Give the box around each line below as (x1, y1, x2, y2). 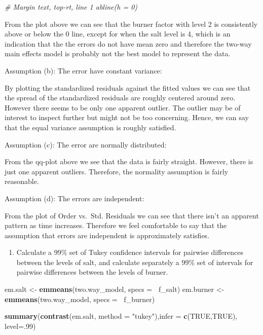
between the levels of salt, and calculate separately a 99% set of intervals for (16, 256, 253, 267)
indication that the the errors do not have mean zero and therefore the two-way (5, 38, 252, 49)
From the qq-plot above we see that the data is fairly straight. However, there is (5, 156, 253, 167)
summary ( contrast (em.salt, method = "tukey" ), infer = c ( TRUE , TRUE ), (5, 311, 238, 321)
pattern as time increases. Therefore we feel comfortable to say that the (5, 220, 227, 231)
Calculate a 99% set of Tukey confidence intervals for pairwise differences (16, 247, 244, 257)
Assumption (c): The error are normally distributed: (5, 139, 167, 150)
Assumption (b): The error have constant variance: (5, 65, 162, 76)
